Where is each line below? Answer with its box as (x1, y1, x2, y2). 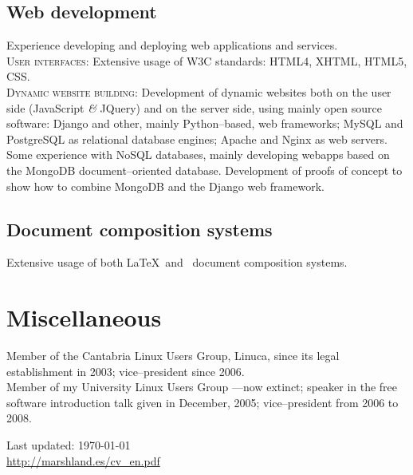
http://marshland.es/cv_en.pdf (6, 452, 160, 469)
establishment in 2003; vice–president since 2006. (6, 362, 245, 379)
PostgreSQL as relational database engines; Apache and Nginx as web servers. (6, 130, 387, 147)
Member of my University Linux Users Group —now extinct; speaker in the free (6, 378, 398, 395)
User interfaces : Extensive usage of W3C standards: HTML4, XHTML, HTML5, (6, 52, 407, 69)
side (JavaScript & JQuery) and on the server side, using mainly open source (6, 99, 383, 116)
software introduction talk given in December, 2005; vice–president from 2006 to (6, 394, 399, 410)
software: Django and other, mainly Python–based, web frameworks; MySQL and (6, 115, 403, 132)
